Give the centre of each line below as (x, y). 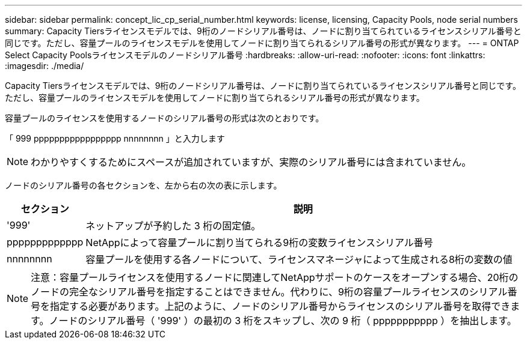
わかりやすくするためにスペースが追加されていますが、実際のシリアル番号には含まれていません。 (251, 162)
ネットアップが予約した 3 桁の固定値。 (173, 226)
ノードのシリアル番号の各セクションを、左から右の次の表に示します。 (143, 185)
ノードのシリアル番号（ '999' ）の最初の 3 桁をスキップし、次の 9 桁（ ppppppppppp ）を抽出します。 (283, 321)
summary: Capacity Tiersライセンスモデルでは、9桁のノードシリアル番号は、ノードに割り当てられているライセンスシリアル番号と (263, 31)
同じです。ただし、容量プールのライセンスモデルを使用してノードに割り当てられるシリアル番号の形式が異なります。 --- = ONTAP (262, 43)
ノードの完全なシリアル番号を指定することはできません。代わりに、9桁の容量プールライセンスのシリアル (269, 292)
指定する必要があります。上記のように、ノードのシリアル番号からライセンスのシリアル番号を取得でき (280, 306)
